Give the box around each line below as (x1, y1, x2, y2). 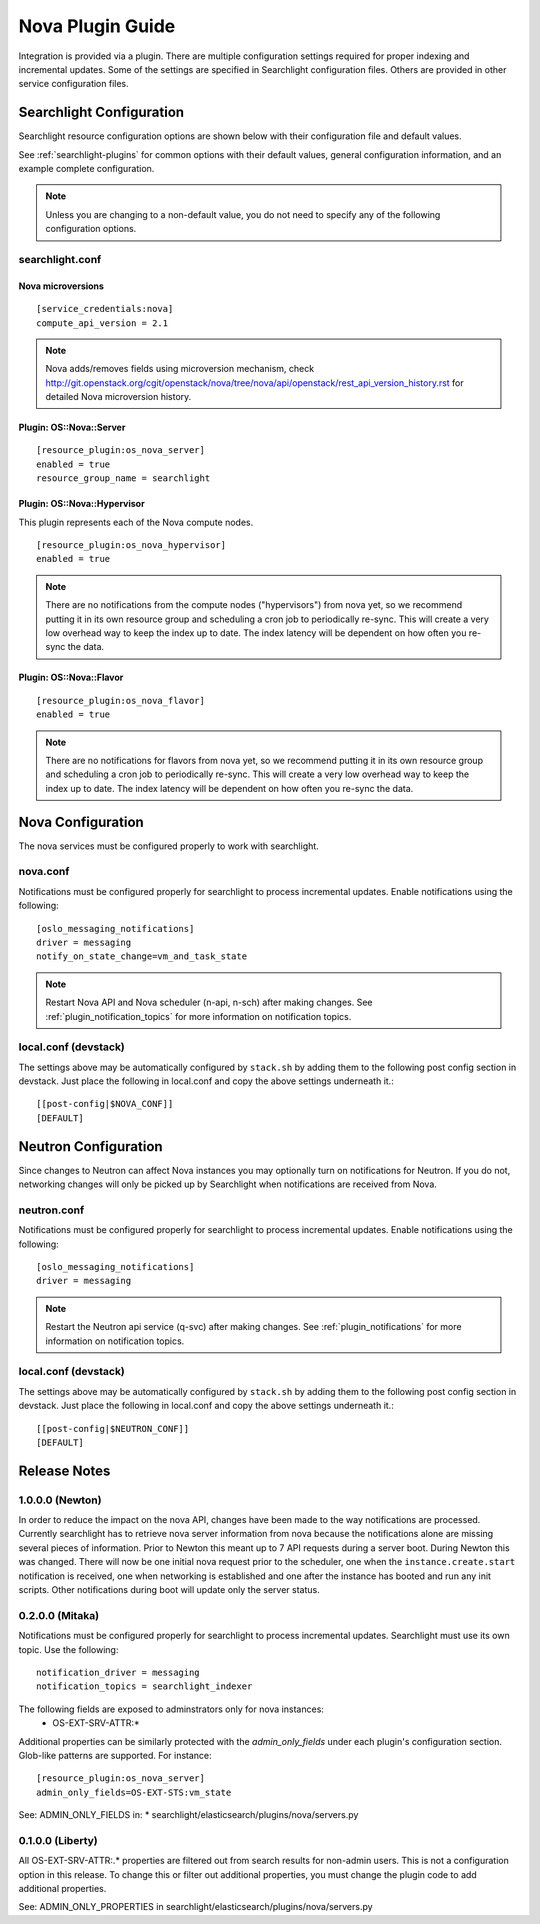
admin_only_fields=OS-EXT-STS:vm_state (36, 1786, 232, 1798)
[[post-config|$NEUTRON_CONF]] (36, 1423, 190, 1434)
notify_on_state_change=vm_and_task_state (36, 951, 248, 962)
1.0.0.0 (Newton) (18, 1493, 102, 1507)
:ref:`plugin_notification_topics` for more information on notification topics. (45, 1010, 352, 1022)
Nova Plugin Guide (18, 15, 176, 37)
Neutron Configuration (18, 1138, 164, 1155)
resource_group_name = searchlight (36, 473, 211, 484)
